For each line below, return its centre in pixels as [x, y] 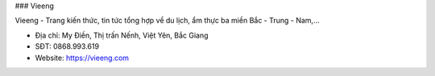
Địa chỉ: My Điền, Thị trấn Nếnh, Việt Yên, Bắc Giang [122, 35]
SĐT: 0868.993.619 [67, 46]
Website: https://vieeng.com [82, 58]
